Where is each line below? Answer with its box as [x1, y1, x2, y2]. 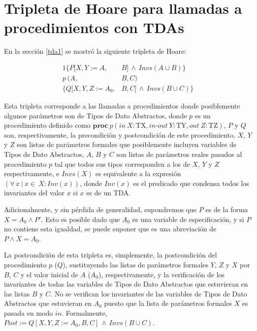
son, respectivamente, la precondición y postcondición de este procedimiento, [4, 129, 235, 140]
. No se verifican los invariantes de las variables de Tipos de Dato [50, 288, 247, 298]
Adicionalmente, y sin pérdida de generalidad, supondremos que [4, 204, 197, 214]
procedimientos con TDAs [4, 17, 184, 37]
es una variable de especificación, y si [132, 214, 244, 224]
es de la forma [205, 204, 248, 214]
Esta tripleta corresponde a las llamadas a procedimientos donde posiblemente [4, 101, 240, 110]
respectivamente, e [4, 168, 60, 179]
